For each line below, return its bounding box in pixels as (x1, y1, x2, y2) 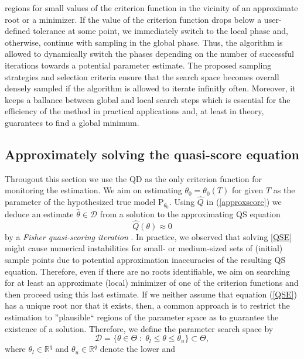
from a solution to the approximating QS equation (100, 208, 281, 220)
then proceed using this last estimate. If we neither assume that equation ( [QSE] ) (5, 288, 297, 300)
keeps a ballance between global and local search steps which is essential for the (5, 93, 291, 105)
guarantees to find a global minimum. (5, 116, 139, 128)
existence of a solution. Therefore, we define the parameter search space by (5, 322, 274, 334)
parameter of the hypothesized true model (5, 196, 156, 208)
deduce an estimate (5, 208, 74, 220)
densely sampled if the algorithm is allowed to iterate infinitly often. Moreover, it (5, 82, 296, 94)
